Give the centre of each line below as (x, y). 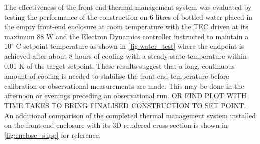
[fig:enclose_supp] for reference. (52, 135)
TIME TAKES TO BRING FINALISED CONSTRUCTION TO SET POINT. (125, 105)
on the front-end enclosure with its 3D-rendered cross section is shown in (116, 125)
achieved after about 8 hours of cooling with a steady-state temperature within (125, 56)
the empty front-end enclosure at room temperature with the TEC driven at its (126, 26)
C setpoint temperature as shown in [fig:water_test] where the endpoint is (130, 46)
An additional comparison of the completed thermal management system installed (130, 115)
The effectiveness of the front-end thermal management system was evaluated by (128, 7)
